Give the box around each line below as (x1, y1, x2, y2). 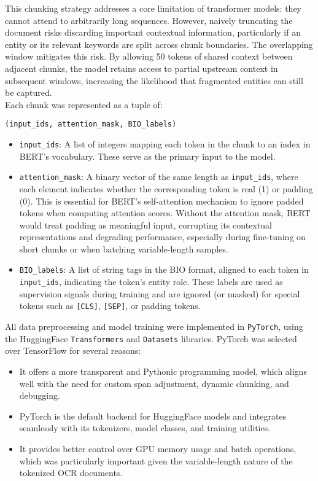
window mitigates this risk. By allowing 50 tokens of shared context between (5, 50, 293, 63)
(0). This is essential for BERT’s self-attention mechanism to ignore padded (19, 194, 304, 207)
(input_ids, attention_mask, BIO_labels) (5, 120, 177, 129)
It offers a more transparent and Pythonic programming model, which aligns (19, 364, 307, 377)
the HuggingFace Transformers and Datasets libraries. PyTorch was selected (5, 332, 297, 345)
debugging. (19, 389, 60, 402)
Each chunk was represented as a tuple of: (5, 98, 163, 111)
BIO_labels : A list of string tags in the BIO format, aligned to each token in (19, 263, 309, 276)
